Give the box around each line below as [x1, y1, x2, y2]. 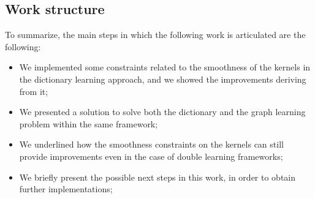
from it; [19, 84, 48, 97]
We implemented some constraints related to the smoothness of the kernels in [19, 61, 311, 73]
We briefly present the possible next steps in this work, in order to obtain [19, 170, 296, 183]
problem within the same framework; [19, 117, 158, 130]
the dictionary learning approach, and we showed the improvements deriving [19, 72, 306, 85]
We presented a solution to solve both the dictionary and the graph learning [19, 105, 306, 118]
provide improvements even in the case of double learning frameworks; [19, 149, 283, 162]
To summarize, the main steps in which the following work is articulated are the [5, 28, 306, 41]
